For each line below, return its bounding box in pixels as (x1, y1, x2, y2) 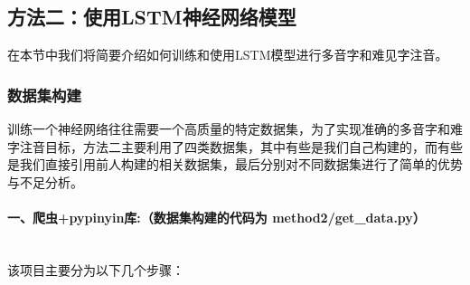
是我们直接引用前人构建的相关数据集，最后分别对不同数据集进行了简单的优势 (7, 155, 463, 174)
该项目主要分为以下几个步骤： (7, 260, 184, 279)
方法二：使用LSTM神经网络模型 (7, 3, 296, 31)
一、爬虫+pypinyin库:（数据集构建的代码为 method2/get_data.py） (7, 207, 426, 226)
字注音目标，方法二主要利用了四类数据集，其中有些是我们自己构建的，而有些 (7, 137, 463, 156)
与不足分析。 (7, 172, 83, 191)
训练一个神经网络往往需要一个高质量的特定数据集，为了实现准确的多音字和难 (7, 119, 463, 138)
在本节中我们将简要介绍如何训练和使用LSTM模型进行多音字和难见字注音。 (7, 45, 448, 64)
